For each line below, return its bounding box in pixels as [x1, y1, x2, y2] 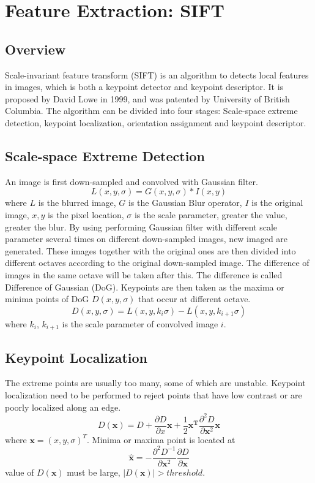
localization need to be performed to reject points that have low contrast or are [5, 388, 302, 401]
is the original [251, 196, 303, 209]
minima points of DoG [5, 292, 89, 305]
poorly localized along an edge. [5, 400, 121, 413]
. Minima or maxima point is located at [86, 433, 235, 446]
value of [5, 465, 34, 478]
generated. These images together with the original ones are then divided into [5, 244, 296, 257]
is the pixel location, [48, 208, 124, 221]
